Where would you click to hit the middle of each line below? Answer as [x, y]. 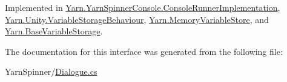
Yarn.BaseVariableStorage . [54, 31]
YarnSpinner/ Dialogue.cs [51, 71]
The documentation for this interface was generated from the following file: [144, 51]
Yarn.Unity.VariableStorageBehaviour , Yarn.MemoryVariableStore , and [137, 19]
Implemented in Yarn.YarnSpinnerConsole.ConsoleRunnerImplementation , [143, 7]
